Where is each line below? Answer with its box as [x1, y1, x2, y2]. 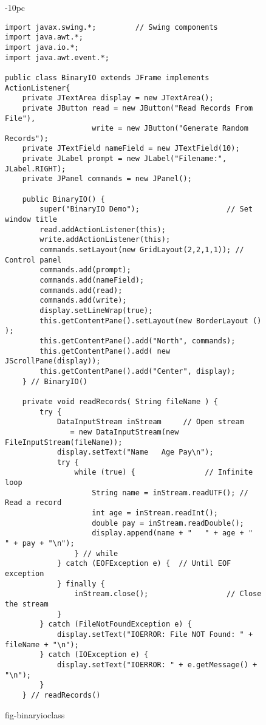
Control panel [5, 255, 62, 264]
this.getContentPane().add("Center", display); [39, 366, 236, 376]
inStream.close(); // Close [74, 589, 262, 599]
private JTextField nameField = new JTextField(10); [22, 144, 240, 153]
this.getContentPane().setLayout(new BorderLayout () [39, 316, 262, 325]
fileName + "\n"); [5, 640, 79, 649]
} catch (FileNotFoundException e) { [39, 620, 192, 629]
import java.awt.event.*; [5, 53, 109, 62]
